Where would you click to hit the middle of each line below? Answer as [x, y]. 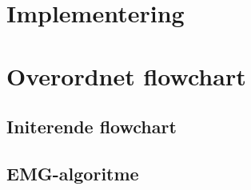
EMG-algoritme [73, 173]
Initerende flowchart [92, 127]
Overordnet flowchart [126, 75]
